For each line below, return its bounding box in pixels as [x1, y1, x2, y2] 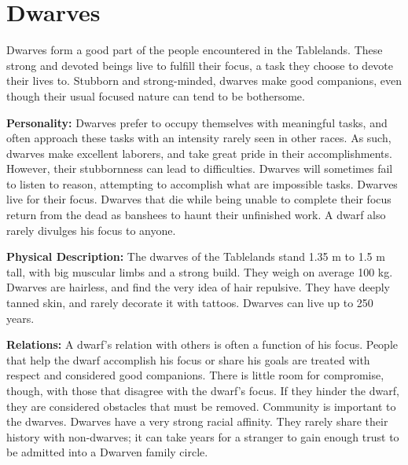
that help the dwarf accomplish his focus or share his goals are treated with [6, 351, 370, 368]
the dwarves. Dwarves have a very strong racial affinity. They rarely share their [6, 413, 388, 430]
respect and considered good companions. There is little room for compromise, [6, 367, 384, 383]
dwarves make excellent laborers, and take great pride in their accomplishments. [6, 145, 392, 161]
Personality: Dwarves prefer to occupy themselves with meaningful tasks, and [6, 114, 388, 130]
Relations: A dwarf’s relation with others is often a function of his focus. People [6, 336, 399, 353]
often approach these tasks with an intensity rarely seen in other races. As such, [6, 130, 391, 146]
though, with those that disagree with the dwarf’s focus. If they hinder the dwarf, [6, 383, 399, 398]
